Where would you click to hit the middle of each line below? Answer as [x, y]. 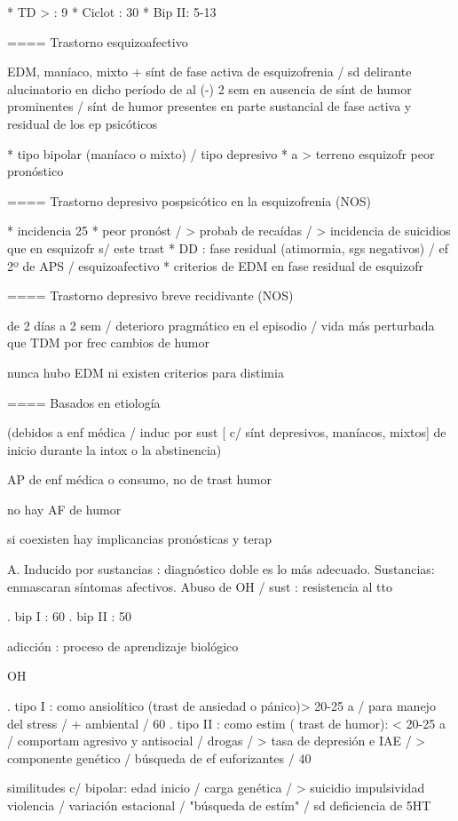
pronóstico [36, 171]
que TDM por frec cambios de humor [108, 343]
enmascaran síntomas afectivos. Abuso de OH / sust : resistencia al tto [200, 586]
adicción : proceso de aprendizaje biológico [123, 646]
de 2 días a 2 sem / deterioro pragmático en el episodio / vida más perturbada [221, 325]
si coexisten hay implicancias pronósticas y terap [139, 539]
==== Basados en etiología [84, 402]
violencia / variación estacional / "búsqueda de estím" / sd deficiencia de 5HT [219, 805]
